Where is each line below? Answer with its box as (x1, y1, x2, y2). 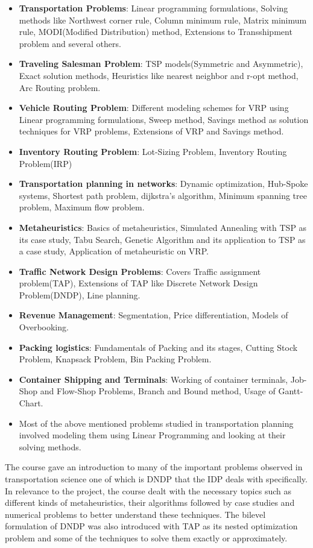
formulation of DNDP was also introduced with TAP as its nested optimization (5, 520, 298, 532)
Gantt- (278, 385, 303, 397)
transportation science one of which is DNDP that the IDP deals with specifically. (5, 473, 308, 485)
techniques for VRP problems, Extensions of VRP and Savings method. (19, 125, 284, 137)
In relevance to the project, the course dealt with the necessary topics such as (5, 484, 291, 497)
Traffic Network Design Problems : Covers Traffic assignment (19, 265, 261, 277)
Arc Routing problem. (19, 81, 101, 93)
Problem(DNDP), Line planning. (19, 288, 141, 301)
